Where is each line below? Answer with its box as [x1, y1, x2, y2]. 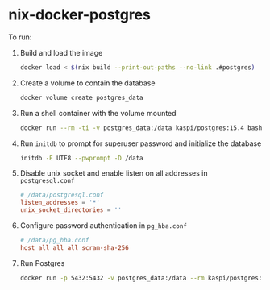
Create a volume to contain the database [19, 78, 156, 88]
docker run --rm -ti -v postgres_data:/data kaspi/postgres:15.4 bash [19, 123, 263, 132]
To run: [8, 32, 32, 42]
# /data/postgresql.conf [19, 191, 104, 199]
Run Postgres [19, 258, 65, 267]
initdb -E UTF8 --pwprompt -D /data [19, 154, 143, 162]
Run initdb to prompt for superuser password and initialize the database [19, 139, 262, 148]
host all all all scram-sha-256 [19, 243, 129, 251]
